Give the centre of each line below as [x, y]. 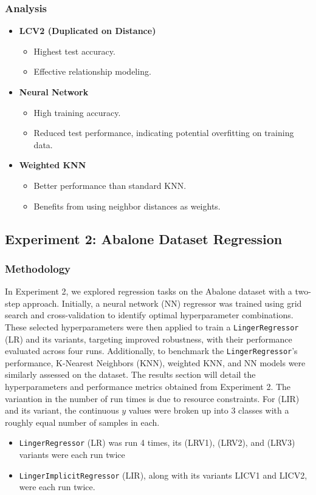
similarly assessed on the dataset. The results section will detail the [130, 374]
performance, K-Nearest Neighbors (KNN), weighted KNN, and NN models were [155, 362]
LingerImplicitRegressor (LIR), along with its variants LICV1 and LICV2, [163, 475]
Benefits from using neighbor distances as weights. [127, 206]
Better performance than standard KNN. [110, 185]
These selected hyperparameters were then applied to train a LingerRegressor [152, 326]
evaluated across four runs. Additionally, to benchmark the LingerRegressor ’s [151, 351]
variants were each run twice [72, 455]
